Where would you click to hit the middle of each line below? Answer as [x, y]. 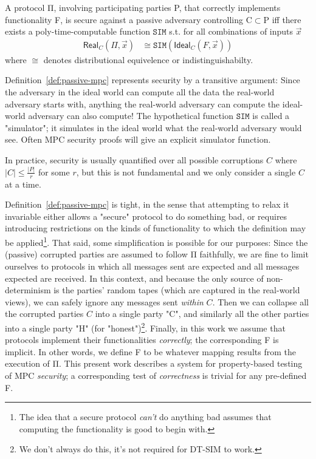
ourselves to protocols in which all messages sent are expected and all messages [152, 266]
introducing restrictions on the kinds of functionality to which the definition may [156, 228]
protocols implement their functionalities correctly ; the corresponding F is [142, 340]
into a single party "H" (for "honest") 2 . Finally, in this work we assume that [145, 327]
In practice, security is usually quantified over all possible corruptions [134, 159]
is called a [271, 116]
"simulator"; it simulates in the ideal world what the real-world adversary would [153, 127]
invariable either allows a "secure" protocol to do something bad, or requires [146, 216]
